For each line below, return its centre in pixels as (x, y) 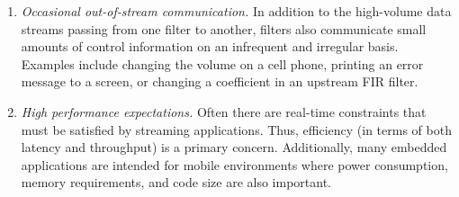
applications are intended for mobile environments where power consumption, (234, 164)
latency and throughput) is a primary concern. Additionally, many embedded (234, 147)
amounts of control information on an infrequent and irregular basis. (210, 46)
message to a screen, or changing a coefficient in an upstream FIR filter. (220, 81)
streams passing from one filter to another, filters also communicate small (224, 28)
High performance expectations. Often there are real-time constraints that (224, 111)
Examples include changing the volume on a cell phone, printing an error (222, 63)
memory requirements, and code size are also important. (176, 182)
